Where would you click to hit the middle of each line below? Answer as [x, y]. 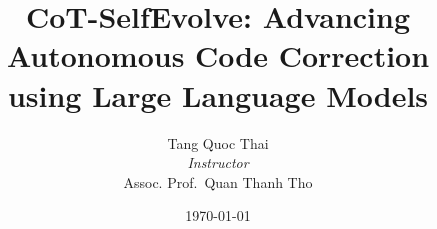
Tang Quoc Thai [218, 142]
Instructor [218, 162]
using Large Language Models [218, 94]
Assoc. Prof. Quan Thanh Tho [218, 181]
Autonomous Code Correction [218, 55]
